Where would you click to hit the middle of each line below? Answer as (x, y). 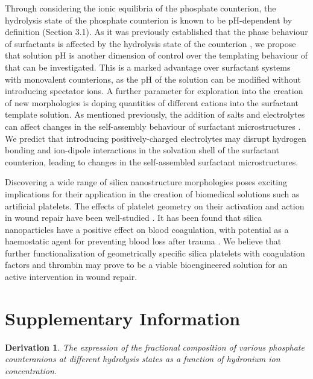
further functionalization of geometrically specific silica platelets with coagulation (155, 253)
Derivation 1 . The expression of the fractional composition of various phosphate (155, 347)
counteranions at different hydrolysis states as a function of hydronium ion (143, 359)
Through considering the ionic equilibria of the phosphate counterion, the (141, 8)
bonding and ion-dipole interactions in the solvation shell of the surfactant (142, 150)
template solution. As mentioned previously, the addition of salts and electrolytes (155, 114)
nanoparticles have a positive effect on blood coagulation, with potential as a (147, 229)
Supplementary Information (123, 318)
